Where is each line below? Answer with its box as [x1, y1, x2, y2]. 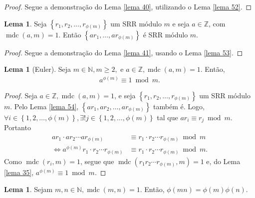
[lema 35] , [4, 167, 34, 177]
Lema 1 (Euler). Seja [4, 64, 71, 74]
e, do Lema [206, 156, 241, 166]
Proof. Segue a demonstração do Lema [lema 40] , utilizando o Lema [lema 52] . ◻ [4, 1, 252, 11]
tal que [157, 112, 178, 122]
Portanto [4, 122, 31, 133]
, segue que [80, 156, 114, 166]
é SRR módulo [143, 29, 188, 39]
